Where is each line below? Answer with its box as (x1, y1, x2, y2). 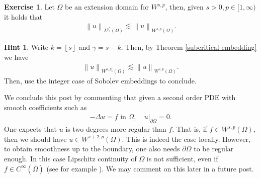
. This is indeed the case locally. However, (122, 133, 250, 144)
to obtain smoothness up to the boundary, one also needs (4, 143, 180, 154)
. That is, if (172, 124, 207, 134)
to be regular (194, 143, 234, 154)
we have (4, 51, 29, 62)
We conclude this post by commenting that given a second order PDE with (4, 92, 236, 103)
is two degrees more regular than (65, 124, 166, 134)
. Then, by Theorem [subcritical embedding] (121, 42, 257, 52)
